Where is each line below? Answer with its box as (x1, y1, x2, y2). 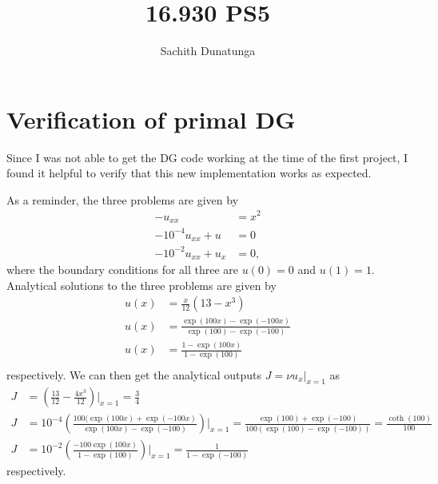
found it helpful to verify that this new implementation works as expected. (6, 165, 372, 181)
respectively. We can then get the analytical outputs (6, 366, 262, 383)
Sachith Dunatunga (160, 42, 256, 59)
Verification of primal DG (6, 102, 296, 135)
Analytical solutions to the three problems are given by (6, 276, 277, 293)
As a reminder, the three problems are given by (6, 191, 239, 208)
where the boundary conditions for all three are (6, 260, 239, 277)
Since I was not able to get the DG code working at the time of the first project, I (6, 149, 408, 165)
